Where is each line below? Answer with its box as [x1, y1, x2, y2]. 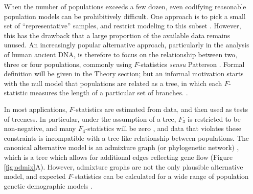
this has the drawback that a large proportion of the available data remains [4, 30, 230, 40]
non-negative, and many [4, 123, 76, 133]
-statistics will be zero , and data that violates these [85, 123, 241, 133]
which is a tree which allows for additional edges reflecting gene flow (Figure [4, 151, 233, 162]
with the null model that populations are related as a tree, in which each [4, 78, 222, 88]
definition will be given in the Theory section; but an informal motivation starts [4, 68, 244, 79]
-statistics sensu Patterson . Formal [138, 59, 245, 69]
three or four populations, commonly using [4, 59, 132, 69]
